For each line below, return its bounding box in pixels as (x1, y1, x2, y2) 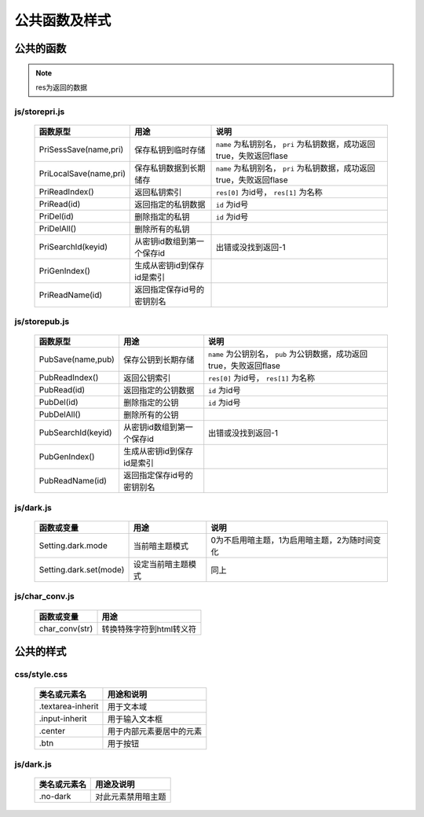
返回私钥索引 (134, 186, 182, 197)
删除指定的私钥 (134, 211, 190, 222)
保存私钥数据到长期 (134, 162, 206, 173)
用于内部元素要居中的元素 (107, 726, 203, 737)
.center (38, 726, 66, 737)
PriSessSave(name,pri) (38, 144, 124, 155)
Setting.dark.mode (38, 540, 108, 551)
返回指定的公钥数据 (122, 385, 195, 396)
